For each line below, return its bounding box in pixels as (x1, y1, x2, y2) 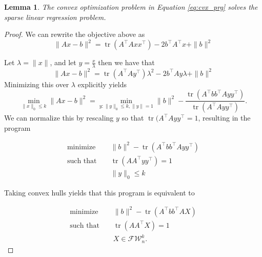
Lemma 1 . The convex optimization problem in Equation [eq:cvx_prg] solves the (4, 2, 258, 12)
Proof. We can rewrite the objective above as (4, 29, 145, 39)
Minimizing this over (4, 78, 69, 89)
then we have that (98, 57, 155, 68)
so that (122, 112, 144, 123)
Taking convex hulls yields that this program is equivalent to (4, 187, 195, 197)
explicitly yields (77, 78, 127, 89)
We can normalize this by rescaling (4, 112, 114, 123)
